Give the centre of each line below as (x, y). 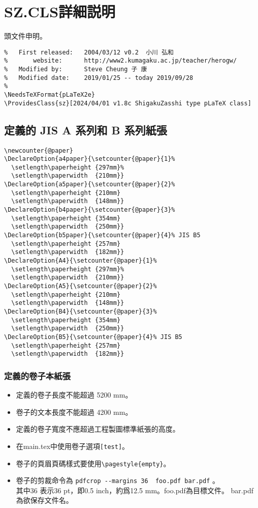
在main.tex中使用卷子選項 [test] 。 (73, 446)
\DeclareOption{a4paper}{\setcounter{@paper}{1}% (90, 159)
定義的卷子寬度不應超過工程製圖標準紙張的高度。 (98, 429)
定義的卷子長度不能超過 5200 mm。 (74, 395)
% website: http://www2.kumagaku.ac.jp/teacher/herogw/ (121, 61)
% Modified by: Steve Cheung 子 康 (76, 69)
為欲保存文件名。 (44, 500)
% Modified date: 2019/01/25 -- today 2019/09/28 (99, 78)
